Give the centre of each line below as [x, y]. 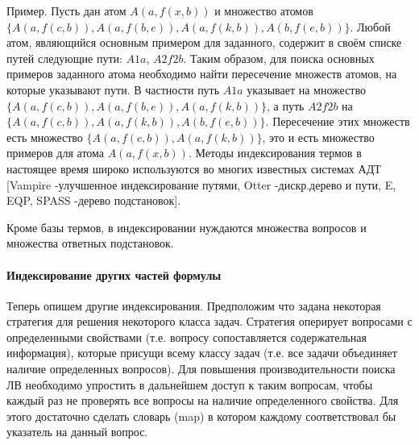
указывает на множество [307, 89]
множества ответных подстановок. [90, 243]
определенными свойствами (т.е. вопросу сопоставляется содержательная [187, 337]
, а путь [285, 105]
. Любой [370, 26]
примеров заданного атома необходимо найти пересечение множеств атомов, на [202, 74]
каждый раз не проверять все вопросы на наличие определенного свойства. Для [203, 400]
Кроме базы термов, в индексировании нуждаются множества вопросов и [187, 227]
